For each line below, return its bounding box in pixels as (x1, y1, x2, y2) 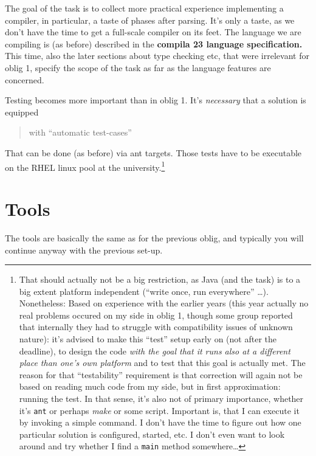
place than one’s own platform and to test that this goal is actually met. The (19, 356, 306, 369)
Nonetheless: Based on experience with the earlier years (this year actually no (19, 297, 309, 309)
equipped (5, 105, 39, 118)
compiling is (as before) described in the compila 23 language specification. (5, 37, 303, 50)
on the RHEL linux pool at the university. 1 (5, 159, 165, 173)
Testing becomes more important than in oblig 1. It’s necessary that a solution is (5, 94, 306, 106)
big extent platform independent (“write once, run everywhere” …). (19, 285, 269, 297)
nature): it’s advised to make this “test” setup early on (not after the (19, 333, 277, 345)
